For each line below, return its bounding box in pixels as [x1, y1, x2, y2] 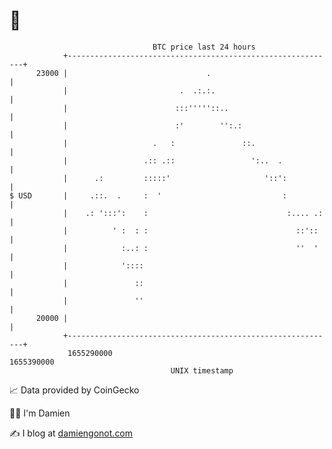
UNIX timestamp [170, 365, 234, 376]
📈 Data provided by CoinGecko [9, 384, 140, 396]
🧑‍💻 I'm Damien [9, 407, 71, 419]
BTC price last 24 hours [152, 42, 256, 52]
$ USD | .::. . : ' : [9, 190, 287, 201]
